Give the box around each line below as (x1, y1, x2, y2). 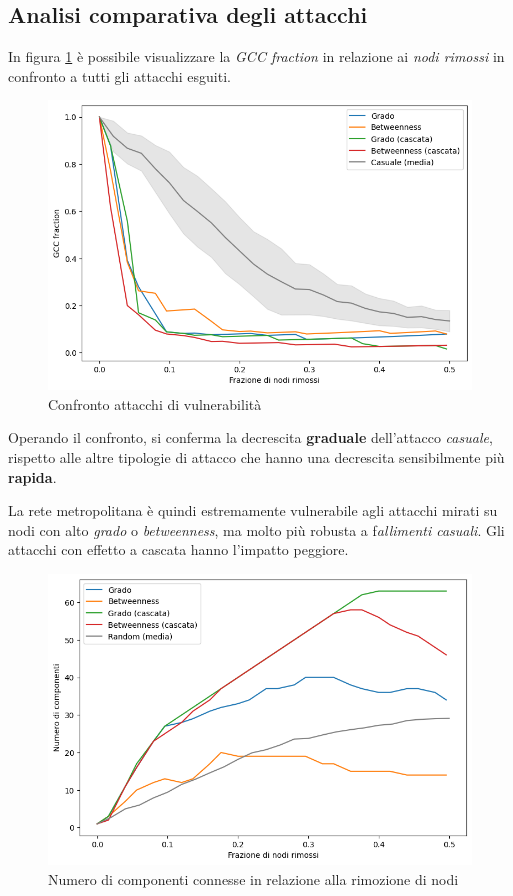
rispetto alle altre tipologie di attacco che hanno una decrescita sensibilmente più (8, 447, 505, 468)
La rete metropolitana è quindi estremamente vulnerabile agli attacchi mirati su (8, 500, 498, 521)
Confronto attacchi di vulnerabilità (48, 393, 262, 414)
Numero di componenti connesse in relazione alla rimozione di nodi (48, 868, 459, 889)
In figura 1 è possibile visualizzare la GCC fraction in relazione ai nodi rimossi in (8, 46, 505, 67)
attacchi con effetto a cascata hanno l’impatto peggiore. (8, 539, 349, 560)
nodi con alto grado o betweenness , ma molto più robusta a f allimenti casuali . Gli (8, 519, 505, 540)
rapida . (8, 466, 57, 487)
